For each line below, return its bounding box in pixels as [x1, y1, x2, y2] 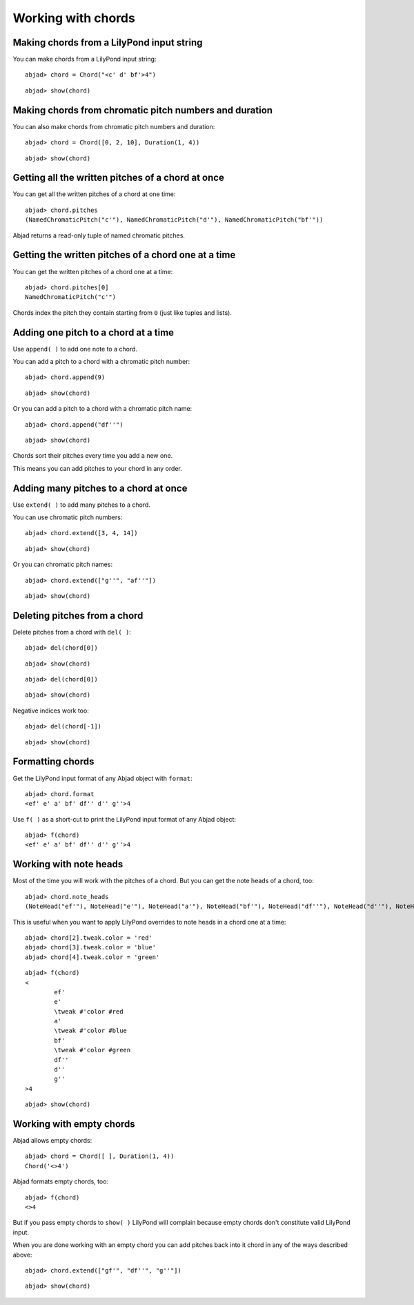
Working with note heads [12, 858, 124, 870]
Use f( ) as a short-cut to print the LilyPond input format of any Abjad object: [12, 815, 236, 823]
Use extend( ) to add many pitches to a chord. [12, 501, 151, 509]
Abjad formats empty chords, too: [12, 1177, 109, 1186]
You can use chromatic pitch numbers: [12, 513, 123, 521]
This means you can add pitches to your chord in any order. [12, 464, 182, 472]
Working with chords [12, 10, 136, 26]
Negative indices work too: [12, 706, 89, 715]
